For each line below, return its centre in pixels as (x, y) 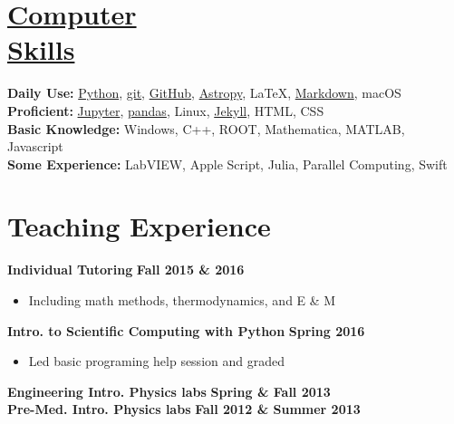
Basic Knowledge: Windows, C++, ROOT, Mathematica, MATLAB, (206, 128)
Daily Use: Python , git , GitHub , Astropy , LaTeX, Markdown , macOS (204, 93)
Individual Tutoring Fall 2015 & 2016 (126, 270)
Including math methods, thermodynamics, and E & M (182, 300)
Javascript (35, 146)
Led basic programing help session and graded (156, 361)
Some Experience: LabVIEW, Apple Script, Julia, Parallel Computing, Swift (227, 164)
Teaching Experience (139, 226)
